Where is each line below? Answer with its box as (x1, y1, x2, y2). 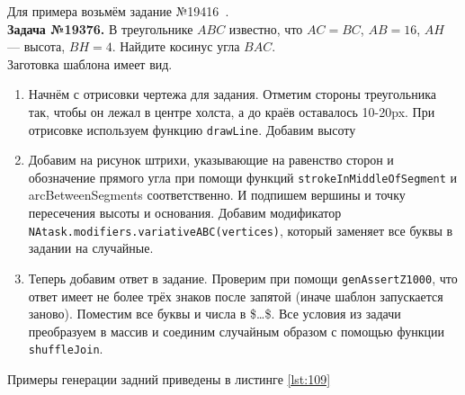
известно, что (228, 19, 303, 38)
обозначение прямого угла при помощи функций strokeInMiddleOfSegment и (28, 167, 458, 186)
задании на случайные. (28, 238, 154, 257)
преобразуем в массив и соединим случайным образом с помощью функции (28, 321, 444, 340)
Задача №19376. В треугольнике (7, 19, 193, 38)
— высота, (7, 37, 66, 56)
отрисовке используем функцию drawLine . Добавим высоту (28, 120, 356, 139)
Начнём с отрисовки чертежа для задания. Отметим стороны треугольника (28, 85, 436, 103)
